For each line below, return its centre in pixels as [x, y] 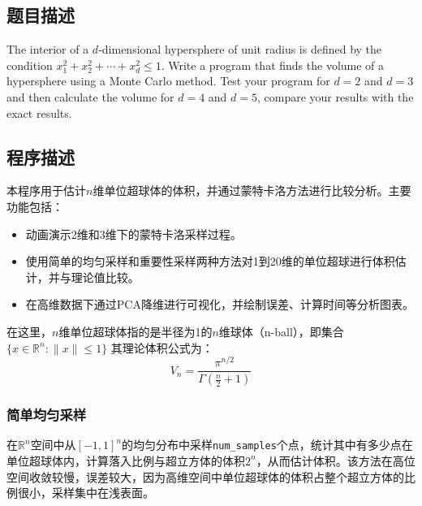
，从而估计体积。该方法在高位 [336, 460]
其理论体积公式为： [162, 347]
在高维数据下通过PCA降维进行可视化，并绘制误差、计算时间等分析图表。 [220, 304]
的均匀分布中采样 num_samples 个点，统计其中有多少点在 [267, 445]
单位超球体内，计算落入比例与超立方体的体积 [126, 460]
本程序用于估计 [46, 190]
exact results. [39, 112]
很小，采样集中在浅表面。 [86, 493]
